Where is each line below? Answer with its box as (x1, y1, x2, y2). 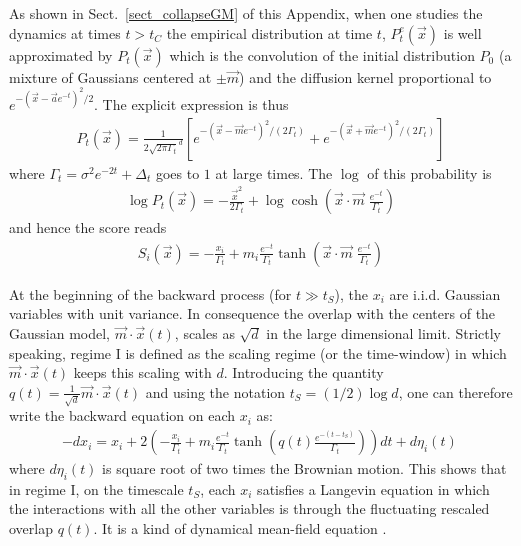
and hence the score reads (9, 217, 167, 238)
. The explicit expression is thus (94, 94, 289, 115)
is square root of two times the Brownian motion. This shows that (102, 458, 507, 479)
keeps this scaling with (73, 362, 212, 383)
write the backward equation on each (9, 405, 236, 426)
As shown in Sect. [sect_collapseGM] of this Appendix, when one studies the (9, 3, 483, 23)
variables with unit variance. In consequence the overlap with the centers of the (9, 303, 496, 324)
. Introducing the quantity (223, 362, 384, 383)
